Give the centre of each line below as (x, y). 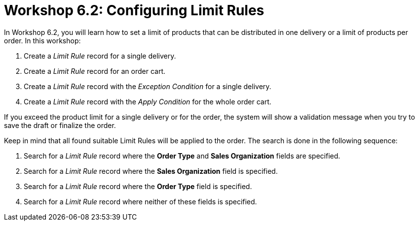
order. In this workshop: (42, 40)
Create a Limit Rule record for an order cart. (95, 71)
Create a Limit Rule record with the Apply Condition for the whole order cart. (148, 101)
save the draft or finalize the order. (60, 125)
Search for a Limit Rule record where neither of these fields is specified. (140, 201)
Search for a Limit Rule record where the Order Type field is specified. (138, 186)
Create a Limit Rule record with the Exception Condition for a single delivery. (148, 86)
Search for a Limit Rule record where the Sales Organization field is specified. (151, 171)
